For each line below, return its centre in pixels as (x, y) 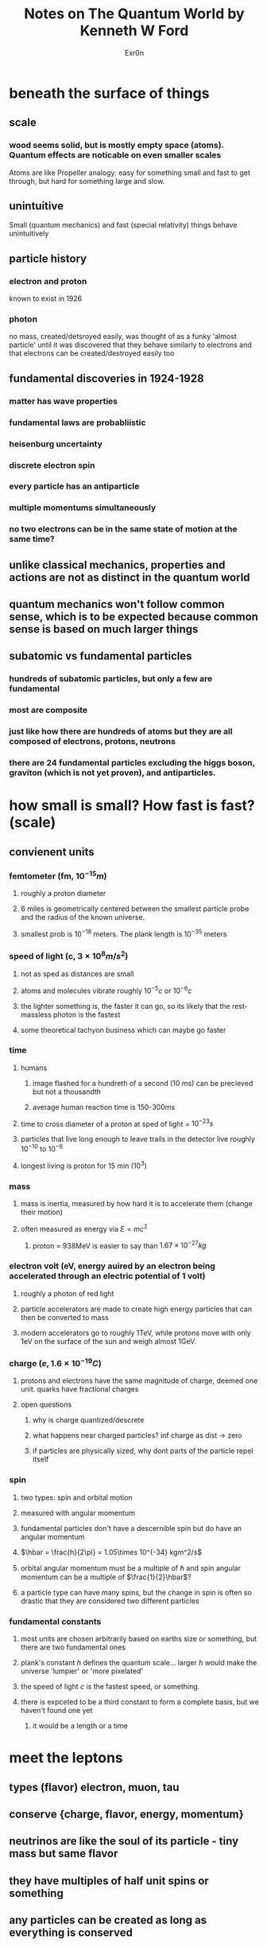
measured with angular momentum (78, 1513)
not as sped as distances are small (77, 973)
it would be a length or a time (80, 1726)
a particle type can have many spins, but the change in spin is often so (136, 1592)
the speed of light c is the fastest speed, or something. (110, 1687)
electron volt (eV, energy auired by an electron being (112, 1266)
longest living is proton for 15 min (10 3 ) (84, 1165)
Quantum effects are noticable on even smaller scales (115, 155)
